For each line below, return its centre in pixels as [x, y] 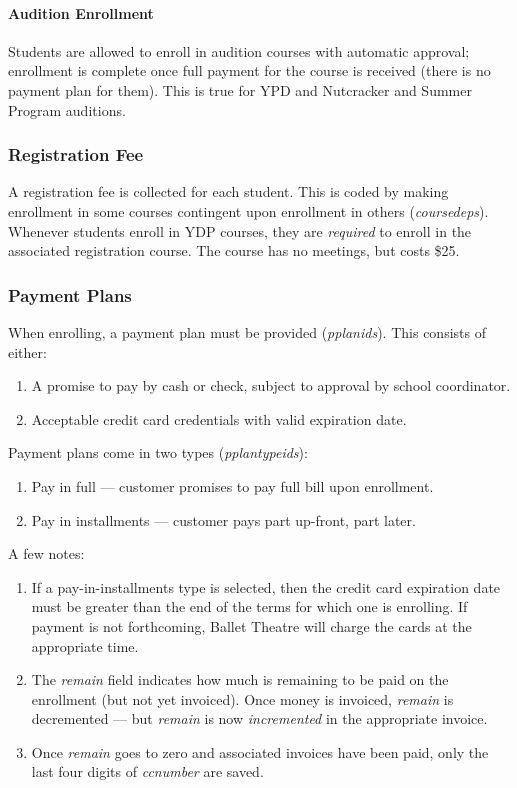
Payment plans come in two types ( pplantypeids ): [158, 452]
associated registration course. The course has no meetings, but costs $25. [234, 250]
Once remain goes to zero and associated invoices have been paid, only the [260, 751]
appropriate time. [85, 645]
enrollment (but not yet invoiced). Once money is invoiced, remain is [242, 698]
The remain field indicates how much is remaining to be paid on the [240, 679]
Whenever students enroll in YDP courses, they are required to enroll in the [240, 230]
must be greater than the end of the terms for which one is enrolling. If [249, 606]
